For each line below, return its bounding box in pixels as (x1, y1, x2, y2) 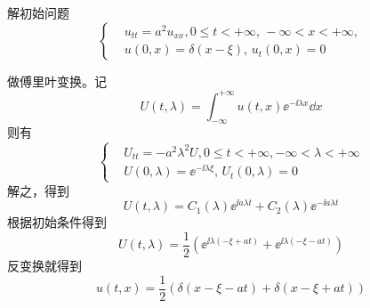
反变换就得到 (7, 256, 82, 274)
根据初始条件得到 (7, 213, 107, 231)
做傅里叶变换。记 (7, 71, 107, 90)
